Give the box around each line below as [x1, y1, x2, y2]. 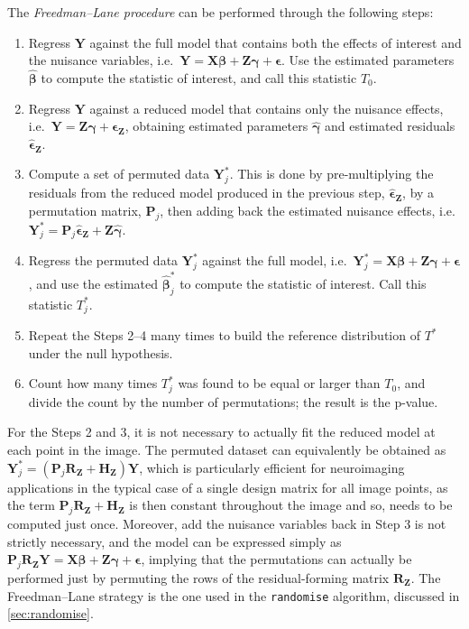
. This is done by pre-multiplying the [229, 164, 434, 183]
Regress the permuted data [28, 251, 179, 270]
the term [7, 495, 55, 514]
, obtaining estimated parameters [124, 116, 308, 135]
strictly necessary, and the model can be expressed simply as [7, 532, 342, 550]
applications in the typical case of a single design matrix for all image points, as [7, 477, 448, 496]
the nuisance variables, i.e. [28, 51, 174, 69]
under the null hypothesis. [28, 343, 173, 362]
